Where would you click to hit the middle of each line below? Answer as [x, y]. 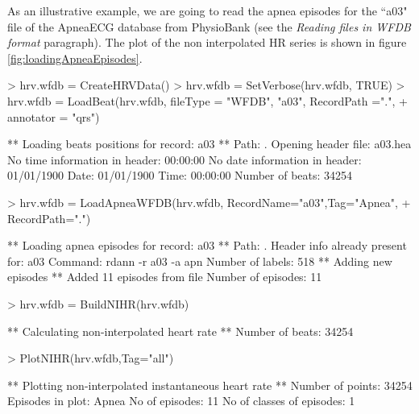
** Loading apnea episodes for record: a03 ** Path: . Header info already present [207, 245]
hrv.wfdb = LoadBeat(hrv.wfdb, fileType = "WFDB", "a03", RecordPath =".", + [207, 100]
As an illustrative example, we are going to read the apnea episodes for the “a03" [207, 10]
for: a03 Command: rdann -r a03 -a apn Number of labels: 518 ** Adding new [200, 261]
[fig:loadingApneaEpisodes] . [75, 58]
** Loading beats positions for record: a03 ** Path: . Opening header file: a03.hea [209, 144]
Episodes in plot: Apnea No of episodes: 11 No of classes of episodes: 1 [181, 401]
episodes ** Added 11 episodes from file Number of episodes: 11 [165, 277]
